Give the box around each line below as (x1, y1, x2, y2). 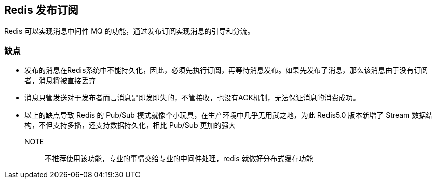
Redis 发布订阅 (4, 4, 78, 16)
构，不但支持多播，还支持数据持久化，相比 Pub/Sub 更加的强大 (24, 121, 236, 130)
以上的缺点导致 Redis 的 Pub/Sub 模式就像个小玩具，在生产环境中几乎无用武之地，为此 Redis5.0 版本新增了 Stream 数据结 (24, 111, 433, 120)
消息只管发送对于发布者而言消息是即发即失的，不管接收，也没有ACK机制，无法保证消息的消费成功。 (24, 93, 360, 102)
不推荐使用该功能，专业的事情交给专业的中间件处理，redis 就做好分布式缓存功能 (45, 154, 313, 163)
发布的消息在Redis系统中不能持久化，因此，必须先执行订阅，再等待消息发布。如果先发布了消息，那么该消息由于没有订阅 (24, 66, 428, 75)
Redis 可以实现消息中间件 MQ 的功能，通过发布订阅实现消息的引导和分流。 (4, 27, 255, 36)
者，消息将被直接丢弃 (24, 76, 96, 85)
